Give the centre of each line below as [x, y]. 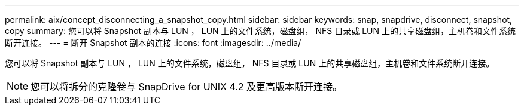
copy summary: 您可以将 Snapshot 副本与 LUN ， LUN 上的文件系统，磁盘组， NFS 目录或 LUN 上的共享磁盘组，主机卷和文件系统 [261, 31]
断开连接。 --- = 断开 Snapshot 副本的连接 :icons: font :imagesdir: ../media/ [153, 43]
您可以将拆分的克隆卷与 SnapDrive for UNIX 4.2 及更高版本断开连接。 [187, 87]
